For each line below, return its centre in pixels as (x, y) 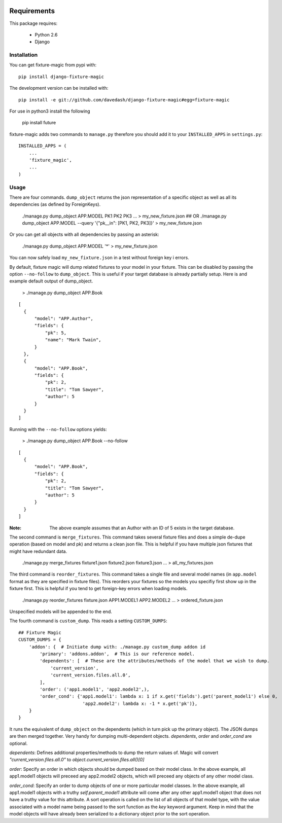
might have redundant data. (38, 551)
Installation (24, 55)
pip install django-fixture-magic (61, 77)
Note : (15, 528)
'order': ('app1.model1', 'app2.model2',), (95, 689)
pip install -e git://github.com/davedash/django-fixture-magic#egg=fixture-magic (124, 100)
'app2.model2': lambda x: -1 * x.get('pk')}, (140, 703)
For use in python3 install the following (50, 111)
